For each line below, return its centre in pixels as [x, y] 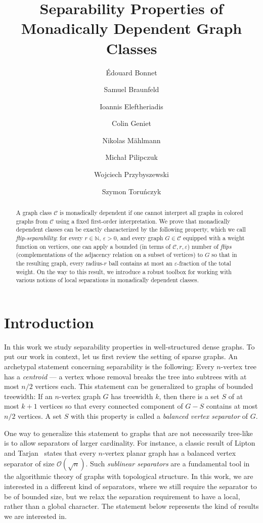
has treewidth [132, 396]
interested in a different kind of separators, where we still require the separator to [130, 486]
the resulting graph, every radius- [60, 263]
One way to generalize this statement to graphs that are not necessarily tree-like [128, 433]
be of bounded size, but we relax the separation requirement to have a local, [122, 496]
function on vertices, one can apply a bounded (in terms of [93, 246]
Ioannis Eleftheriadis [131, 106]
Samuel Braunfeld [131, 89]
